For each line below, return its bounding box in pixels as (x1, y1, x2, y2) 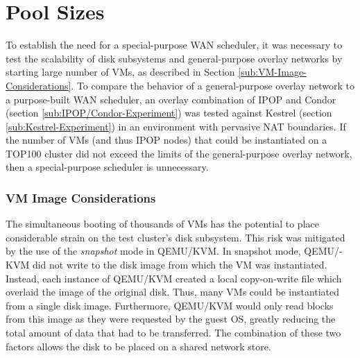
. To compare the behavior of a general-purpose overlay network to (71, 78, 354, 92)
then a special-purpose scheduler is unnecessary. (6, 160, 209, 174)
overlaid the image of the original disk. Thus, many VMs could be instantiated (6, 284, 340, 299)
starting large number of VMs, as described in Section (6, 65, 235, 79)
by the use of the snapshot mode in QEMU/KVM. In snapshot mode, (6, 244, 301, 258)
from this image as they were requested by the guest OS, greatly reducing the (6, 312, 336, 326)
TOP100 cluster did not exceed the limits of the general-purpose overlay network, (6, 146, 352, 160)
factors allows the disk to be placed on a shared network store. (6, 339, 271, 353)
